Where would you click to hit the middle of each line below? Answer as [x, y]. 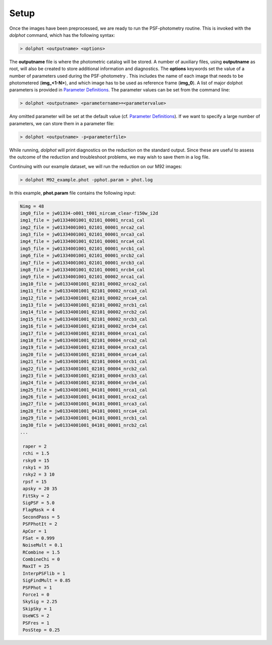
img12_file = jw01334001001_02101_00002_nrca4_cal [84, 298]
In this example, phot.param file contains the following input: [73, 193]
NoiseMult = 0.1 [43, 545]
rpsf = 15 [35, 481]
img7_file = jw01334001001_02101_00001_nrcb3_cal [82, 263]
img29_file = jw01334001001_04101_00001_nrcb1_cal [84, 418]
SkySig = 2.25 [40, 602]
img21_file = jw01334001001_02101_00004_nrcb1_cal [84, 362]
